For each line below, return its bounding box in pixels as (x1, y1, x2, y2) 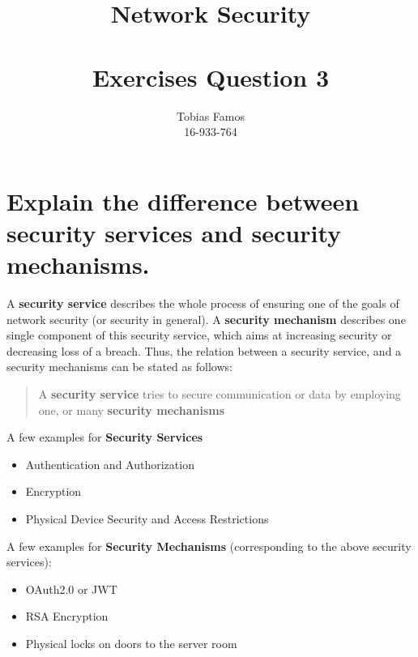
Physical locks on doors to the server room (25, 634, 237, 651)
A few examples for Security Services (6, 429, 203, 446)
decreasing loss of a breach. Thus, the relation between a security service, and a (6, 342, 402, 359)
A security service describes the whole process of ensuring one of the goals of (6, 295, 399, 311)
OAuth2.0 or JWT (25, 580, 117, 597)
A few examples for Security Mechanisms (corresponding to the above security (6, 537, 412, 554)
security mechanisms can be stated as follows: (6, 358, 232, 375)
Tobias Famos (177, 107, 245, 124)
